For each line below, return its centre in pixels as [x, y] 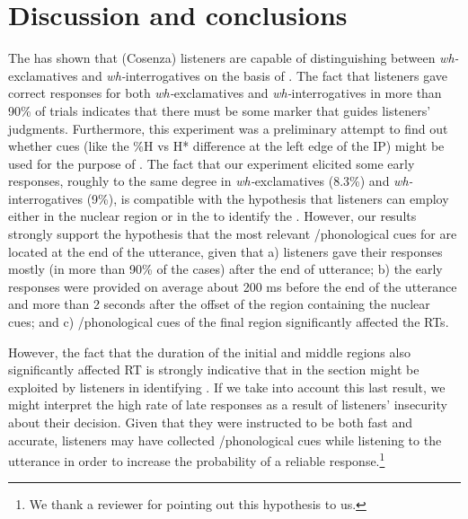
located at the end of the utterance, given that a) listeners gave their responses [225, 251]
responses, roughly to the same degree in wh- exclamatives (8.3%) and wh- [211, 181]
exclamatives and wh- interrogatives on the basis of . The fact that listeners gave [228, 75]
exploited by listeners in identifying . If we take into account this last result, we [227, 387]
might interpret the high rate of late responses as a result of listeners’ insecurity [228, 405]
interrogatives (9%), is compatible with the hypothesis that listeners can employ [229, 198]
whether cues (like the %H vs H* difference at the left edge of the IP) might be [226, 146]
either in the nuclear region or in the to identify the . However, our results [212, 216]
